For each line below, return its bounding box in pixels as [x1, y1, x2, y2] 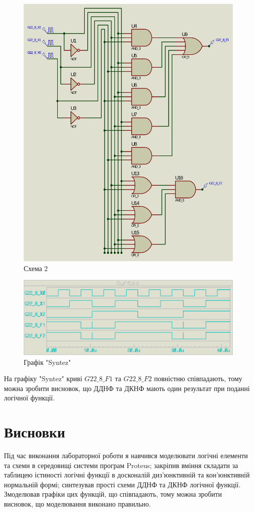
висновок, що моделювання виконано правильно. [4, 499, 151, 509]
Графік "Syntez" [24, 356, 71, 367]
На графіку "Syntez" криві [4, 373, 82, 384]
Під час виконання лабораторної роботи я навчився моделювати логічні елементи [4, 450, 248, 461]
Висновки [4, 422, 66, 442]
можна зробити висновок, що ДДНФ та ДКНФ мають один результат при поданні [4, 383, 250, 393]
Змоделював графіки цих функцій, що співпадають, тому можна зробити [4, 489, 222, 499]
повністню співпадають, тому [154, 373, 242, 384]
